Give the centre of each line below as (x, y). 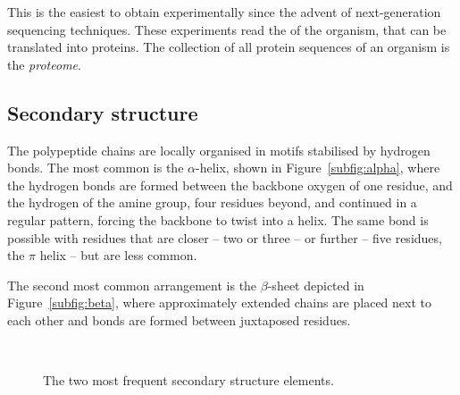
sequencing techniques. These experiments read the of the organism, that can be (227, 29)
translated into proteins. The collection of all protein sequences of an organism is (229, 47)
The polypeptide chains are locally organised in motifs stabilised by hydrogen (219, 150)
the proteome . (44, 64)
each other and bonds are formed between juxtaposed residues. (179, 319)
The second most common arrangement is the (132, 285)
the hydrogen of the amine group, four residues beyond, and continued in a (212, 202)
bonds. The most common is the (96, 168)
